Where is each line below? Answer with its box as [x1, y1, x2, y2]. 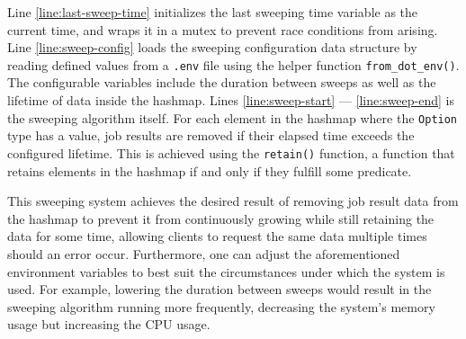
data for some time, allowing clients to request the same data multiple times [7, 227, 427, 245]
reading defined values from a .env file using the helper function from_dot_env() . [7, 55, 460, 74]
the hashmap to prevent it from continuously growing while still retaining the [7, 209, 435, 227]
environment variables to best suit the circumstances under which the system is [7, 262, 445, 281]
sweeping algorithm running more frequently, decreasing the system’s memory [7, 297, 435, 316]
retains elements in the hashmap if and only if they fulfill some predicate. [7, 161, 412, 180]
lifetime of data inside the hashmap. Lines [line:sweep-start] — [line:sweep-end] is [7, 91, 454, 110]
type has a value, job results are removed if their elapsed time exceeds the [7, 126, 415, 145]
